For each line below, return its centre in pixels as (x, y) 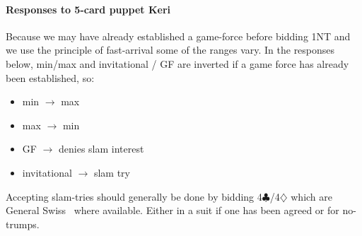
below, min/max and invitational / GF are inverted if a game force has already (177, 63)
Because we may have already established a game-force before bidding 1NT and (178, 36)
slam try (112, 172)
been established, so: (50, 77)
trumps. (23, 224)
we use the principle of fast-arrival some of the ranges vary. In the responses (170, 50)
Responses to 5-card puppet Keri (88, 9)
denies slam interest (101, 149)
